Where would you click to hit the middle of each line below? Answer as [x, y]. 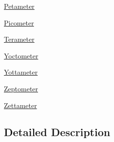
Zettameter [20, 105]
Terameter [19, 39]
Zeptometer [21, 88]
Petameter [19, 6]
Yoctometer [21, 55]
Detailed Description [57, 131]
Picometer [19, 22]
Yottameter [21, 72]
